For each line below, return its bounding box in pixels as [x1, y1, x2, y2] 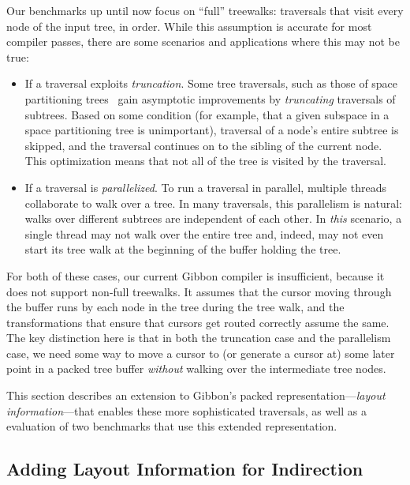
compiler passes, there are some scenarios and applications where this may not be [6, 33, 400, 50]
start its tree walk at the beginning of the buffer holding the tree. [24, 241, 341, 258]
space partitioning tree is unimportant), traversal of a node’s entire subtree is [24, 122, 399, 138]
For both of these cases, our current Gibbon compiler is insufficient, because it [6, 267, 385, 284]
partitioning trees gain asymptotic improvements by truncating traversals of [24, 90, 396, 107]
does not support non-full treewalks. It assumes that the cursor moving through [6, 283, 392, 299]
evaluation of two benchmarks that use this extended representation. [6, 418, 337, 434]
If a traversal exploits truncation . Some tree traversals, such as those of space [24, 75, 398, 92]
